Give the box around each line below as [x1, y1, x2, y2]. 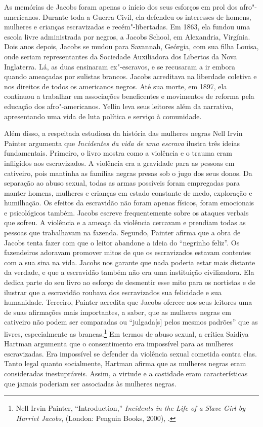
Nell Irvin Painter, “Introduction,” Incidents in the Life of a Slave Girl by [16, 403, 245, 413]
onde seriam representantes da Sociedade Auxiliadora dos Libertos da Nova [4, 51, 237, 61]
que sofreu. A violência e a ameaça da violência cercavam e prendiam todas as [4, 217, 246, 228]
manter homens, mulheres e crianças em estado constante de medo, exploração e [4, 187, 252, 198]
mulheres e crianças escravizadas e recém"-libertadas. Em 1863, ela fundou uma [4, 21, 250, 32]
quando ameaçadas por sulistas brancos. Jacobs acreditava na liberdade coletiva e [4, 71, 257, 82]
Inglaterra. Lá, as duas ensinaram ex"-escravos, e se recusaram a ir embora [4, 61, 235, 72]
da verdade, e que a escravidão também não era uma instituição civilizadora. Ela [4, 267, 254, 277]
